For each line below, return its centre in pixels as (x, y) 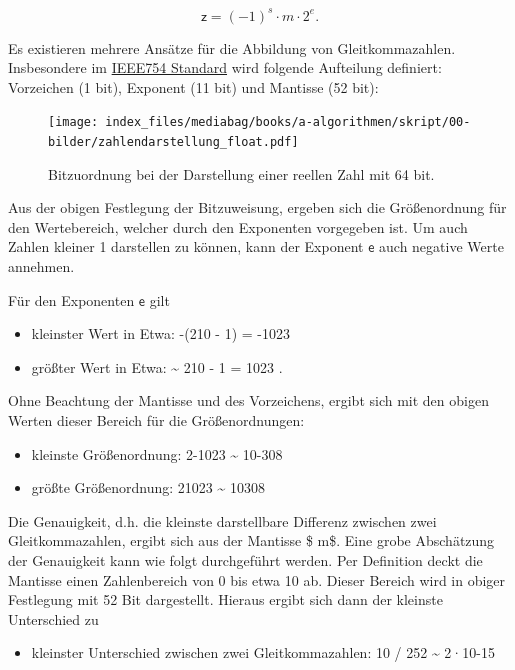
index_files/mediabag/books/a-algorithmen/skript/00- (288, 122)
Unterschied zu (53, 618)
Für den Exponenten (71, 299)
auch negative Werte (441, 246)
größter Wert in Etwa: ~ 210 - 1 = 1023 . (157, 366)
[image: (73, 122)
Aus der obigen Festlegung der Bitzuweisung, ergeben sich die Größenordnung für (257, 207)
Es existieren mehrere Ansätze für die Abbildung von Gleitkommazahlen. (232, 47)
